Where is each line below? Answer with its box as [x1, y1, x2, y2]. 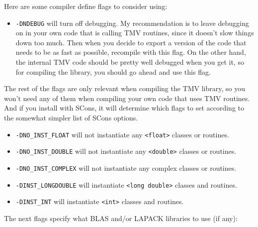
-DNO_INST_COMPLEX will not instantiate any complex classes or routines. [15, 162, 237, 173]
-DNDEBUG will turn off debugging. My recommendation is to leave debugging [15, 17, 249, 28]
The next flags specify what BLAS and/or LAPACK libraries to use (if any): [4, 213, 238, 223]
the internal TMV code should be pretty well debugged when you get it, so [15, 57, 244, 67]
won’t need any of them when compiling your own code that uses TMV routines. [4, 93, 250, 103]
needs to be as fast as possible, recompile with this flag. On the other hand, [15, 47, 246, 57]
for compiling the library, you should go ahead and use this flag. [15, 66, 211, 77]
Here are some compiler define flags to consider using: [4, 1, 168, 11]
